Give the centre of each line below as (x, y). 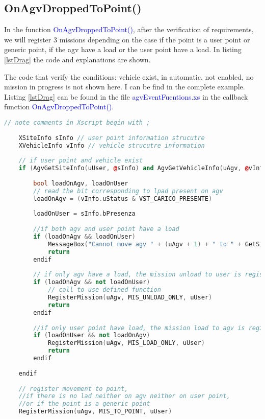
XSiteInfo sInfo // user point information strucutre (112, 138)
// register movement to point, (73, 389)
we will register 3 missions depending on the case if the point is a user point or (127, 39)
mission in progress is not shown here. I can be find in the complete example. (125, 87)
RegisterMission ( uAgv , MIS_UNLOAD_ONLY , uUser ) (130, 298)
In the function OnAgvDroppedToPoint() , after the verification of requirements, (129, 29)
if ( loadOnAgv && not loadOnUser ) (92, 282)
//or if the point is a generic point (84, 404)
